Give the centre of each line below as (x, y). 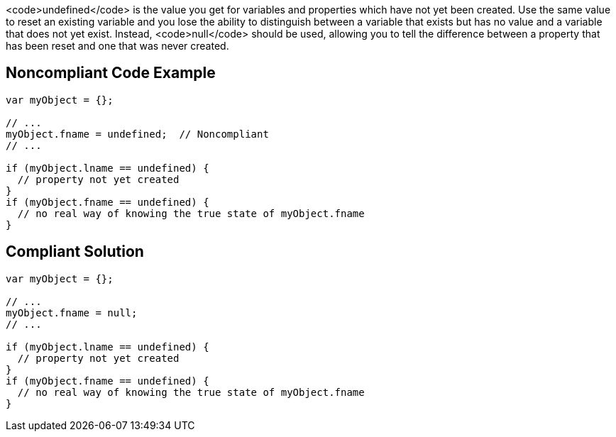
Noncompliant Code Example (111, 73)
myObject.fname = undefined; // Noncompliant (137, 134)
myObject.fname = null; (72, 312)
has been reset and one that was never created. (117, 46)
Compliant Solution (75, 252)
